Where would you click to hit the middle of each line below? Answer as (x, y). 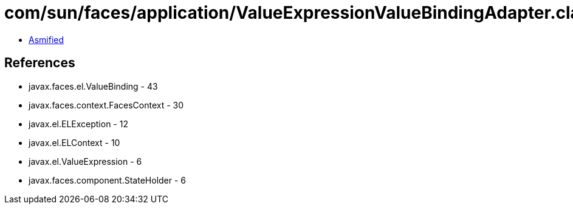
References (40, 63)
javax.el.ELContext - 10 (74, 142)
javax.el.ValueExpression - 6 (85, 161)
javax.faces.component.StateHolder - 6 (108, 180)
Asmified (46, 39)
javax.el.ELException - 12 (78, 124)
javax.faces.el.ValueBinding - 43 (93, 86)
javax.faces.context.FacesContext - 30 (106, 105)
